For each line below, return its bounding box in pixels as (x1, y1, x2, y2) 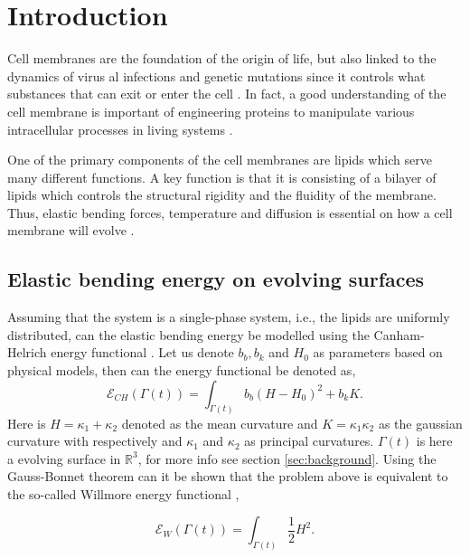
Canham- (373, 325, 425, 344)
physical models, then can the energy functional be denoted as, (7, 361, 356, 380)
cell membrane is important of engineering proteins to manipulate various (7, 101, 415, 120)
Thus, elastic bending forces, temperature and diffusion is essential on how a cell (7, 203, 453, 222)
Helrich (7, 343, 47, 362)
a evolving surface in (7, 449, 121, 468)
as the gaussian (378, 413, 463, 432)
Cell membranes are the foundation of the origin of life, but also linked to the (7, 49, 437, 68)
